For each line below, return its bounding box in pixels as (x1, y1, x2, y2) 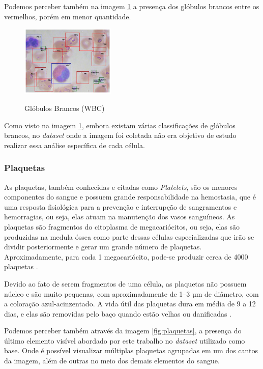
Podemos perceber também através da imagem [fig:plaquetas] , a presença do (4, 325, 242, 336)
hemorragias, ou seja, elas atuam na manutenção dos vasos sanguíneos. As (4, 211, 235, 222)
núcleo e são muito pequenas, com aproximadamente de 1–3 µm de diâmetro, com (4, 288, 259, 299)
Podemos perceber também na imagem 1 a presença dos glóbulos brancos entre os (4, 1, 259, 11)
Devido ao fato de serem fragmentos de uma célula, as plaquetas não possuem (4, 278, 247, 289)
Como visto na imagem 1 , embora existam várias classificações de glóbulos (4, 120, 236, 130)
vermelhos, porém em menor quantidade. (4, 11, 131, 21)
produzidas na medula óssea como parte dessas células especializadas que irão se (4, 231, 254, 242)
